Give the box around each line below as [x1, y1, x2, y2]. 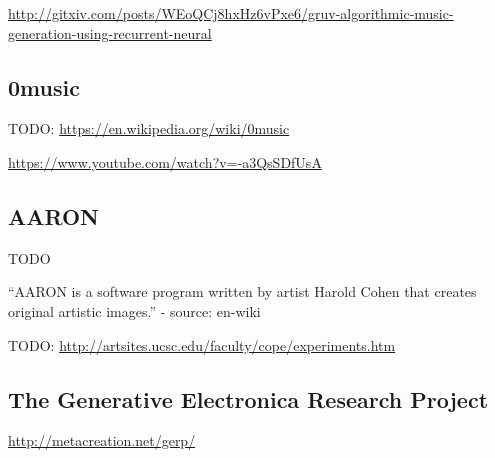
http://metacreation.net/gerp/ [8, 430, 196, 451]
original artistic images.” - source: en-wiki [8, 300, 261, 321]
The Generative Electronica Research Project [8, 383, 489, 414]
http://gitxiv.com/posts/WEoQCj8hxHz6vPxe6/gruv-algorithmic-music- [8, 3, 454, 23]
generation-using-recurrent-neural [8, 22, 212, 43]
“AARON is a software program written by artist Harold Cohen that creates [8, 281, 477, 302]
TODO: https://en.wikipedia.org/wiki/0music [8, 118, 290, 139]
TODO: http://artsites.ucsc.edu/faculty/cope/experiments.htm [8, 334, 396, 355]
